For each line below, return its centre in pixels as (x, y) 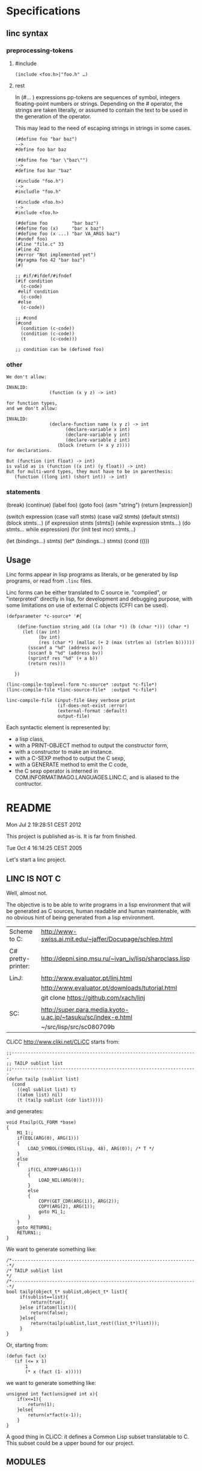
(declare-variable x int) (98, 430)
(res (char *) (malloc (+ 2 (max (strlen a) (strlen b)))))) (117, 643)
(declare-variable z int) (98, 440)
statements (23, 492)
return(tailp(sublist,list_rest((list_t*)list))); (95, 1324)
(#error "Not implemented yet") (55, 255)
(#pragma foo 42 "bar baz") (50, 260)
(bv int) (49, 638)
